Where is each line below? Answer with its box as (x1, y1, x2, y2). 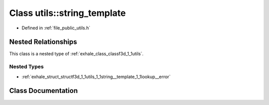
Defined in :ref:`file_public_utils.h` (21, 25, 91, 31)
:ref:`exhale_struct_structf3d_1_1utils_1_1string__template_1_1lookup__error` (21, 74, 171, 80)
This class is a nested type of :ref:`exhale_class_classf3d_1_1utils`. (9, 51, 144, 57)
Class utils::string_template (9, 7, 126, 18)
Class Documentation (9, 87, 78, 95)
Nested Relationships (9, 38, 77, 46)
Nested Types (9, 63, 44, 70)
